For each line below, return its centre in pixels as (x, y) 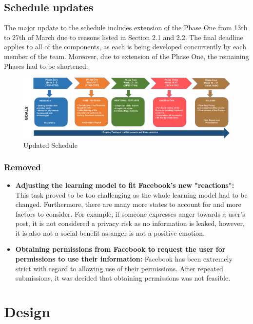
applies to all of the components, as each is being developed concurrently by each (125, 47)
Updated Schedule (50, 145)
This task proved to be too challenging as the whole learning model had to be (131, 194)
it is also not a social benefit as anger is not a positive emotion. (110, 233)
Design (27, 312)
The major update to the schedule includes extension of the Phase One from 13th (126, 28)
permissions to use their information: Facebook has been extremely (124, 259)
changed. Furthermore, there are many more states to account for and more (128, 204)
